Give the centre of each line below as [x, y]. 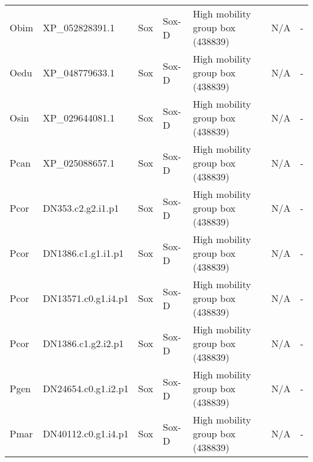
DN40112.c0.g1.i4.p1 [86, 433]
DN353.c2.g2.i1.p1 [81, 208]
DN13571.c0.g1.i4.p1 [86, 298]
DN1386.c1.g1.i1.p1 [83, 253]
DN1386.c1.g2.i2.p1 [83, 343]
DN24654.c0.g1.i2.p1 [86, 388]
